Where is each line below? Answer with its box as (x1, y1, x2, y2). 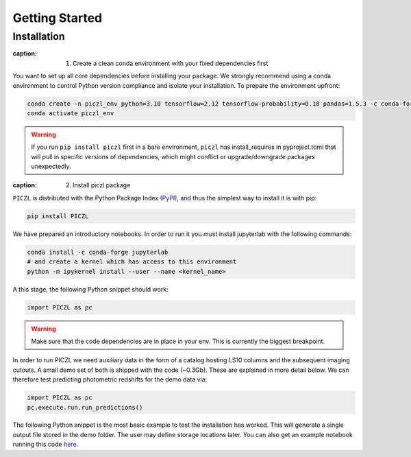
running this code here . (12, 440, 79, 449)
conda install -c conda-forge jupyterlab (27, 248, 169, 256)
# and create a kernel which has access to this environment (27, 258, 237, 266)
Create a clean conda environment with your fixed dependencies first (73, 59, 269, 67)
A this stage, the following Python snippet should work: (12, 285, 169, 293)
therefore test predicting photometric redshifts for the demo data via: (12, 375, 208, 384)
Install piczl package (73, 181, 131, 189)
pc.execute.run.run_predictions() (27, 403, 143, 411)
